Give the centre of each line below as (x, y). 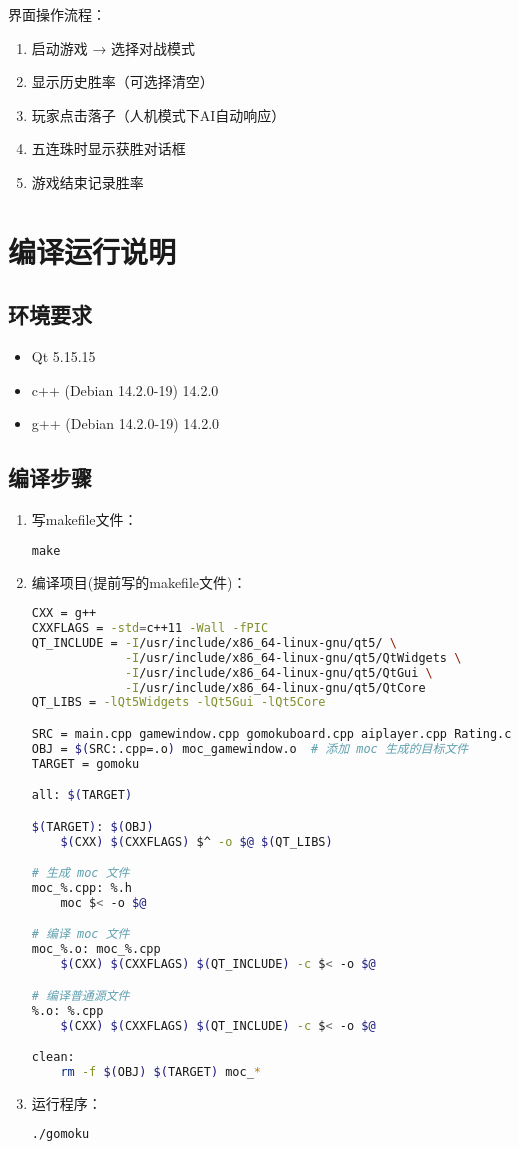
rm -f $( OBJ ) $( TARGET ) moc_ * (161, 1071)
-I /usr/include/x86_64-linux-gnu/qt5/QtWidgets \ (293, 657)
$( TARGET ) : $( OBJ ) (92, 826)
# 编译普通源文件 (80, 995)
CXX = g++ (64, 613)
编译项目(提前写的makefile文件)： (139, 581)
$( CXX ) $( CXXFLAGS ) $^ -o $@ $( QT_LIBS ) (196, 841)
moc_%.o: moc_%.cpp (96, 949)
